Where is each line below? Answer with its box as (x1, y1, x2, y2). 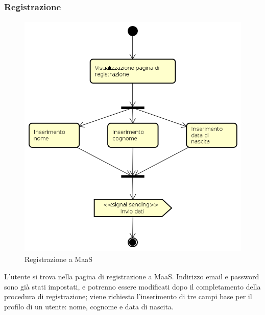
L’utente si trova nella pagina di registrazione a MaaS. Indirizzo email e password (4, 271, 259, 281)
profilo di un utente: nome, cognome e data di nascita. (4, 301, 174, 311)
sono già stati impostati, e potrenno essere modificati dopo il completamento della (4, 281, 261, 292)
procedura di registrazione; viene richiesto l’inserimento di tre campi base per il (4, 291, 252, 302)
